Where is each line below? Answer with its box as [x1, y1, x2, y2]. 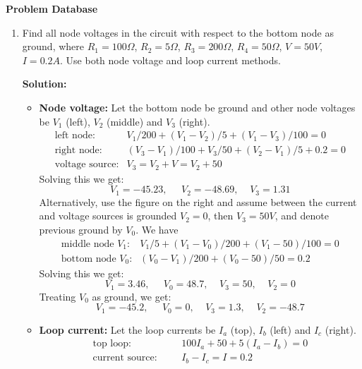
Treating [39, 289, 76, 303]
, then [207, 208, 234, 223]
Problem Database [6, 1, 98, 16]
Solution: [22, 76, 67, 91]
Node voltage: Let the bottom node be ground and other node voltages [39, 99, 356, 114]
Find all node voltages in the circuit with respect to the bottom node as [22, 25, 334, 40]
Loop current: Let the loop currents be [39, 322, 216, 337]
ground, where [22, 39, 85, 54]
